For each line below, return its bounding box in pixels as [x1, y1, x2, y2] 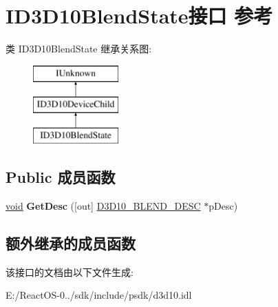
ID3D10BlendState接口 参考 [6, 1, 273, 30]
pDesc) [208, 198, 238, 212]
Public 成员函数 [6, 166, 116, 188]
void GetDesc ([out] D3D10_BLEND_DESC [6, 198, 201, 212]
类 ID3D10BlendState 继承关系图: [6, 41, 152, 56]
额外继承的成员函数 [6, 232, 136, 253]
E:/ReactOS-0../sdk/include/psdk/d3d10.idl [6, 288, 192, 302]
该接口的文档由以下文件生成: [6, 264, 133, 279]
